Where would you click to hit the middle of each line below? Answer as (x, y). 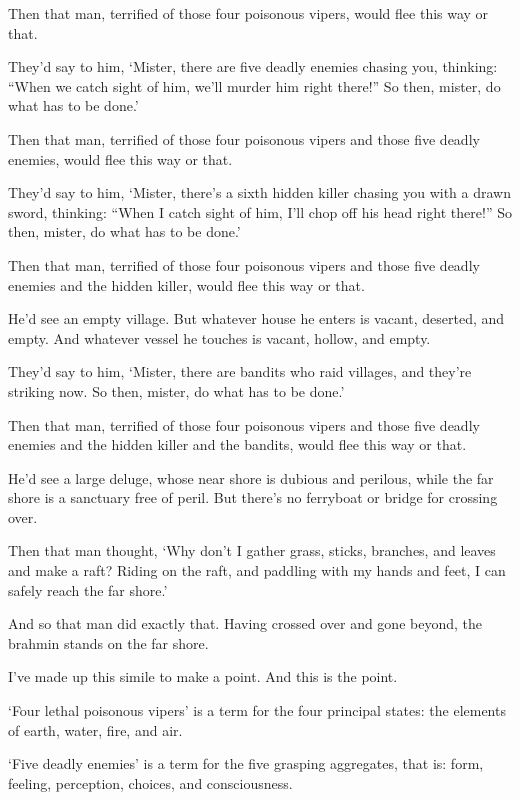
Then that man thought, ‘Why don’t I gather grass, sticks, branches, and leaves (252, 550)
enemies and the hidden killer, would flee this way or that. (186, 284)
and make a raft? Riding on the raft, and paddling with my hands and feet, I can (257, 570)
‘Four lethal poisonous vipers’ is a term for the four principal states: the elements (257, 710)
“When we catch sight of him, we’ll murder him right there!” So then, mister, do (254, 85)
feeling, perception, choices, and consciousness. (150, 782)
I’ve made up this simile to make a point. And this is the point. (203, 676)
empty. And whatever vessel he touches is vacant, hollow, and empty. (219, 337)
